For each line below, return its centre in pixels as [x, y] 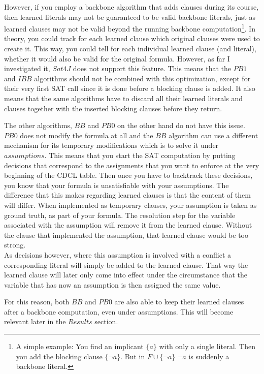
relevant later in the [35, 321]
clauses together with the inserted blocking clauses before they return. [113, 108]
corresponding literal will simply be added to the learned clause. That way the [126, 264]
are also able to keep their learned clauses [179, 302]
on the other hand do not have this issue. [181, 125]
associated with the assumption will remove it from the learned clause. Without [128, 225]
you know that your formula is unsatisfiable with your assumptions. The [117, 185]
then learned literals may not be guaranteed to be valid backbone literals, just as [130, 17]
